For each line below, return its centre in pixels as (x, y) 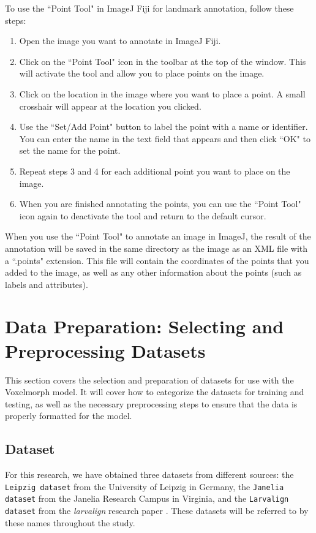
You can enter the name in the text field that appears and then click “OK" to (165, 138)
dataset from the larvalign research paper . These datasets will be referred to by (157, 511)
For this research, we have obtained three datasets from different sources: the (149, 474)
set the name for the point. (70, 150)
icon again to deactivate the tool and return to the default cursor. (143, 215)
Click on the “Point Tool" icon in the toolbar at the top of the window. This (163, 61)
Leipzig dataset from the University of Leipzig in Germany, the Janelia (145, 486)
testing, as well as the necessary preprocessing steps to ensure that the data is (151, 403)
